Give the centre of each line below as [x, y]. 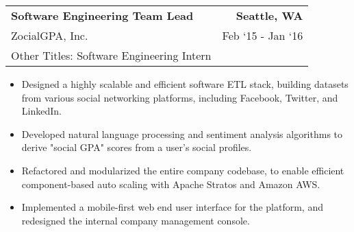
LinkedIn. [41, 111]
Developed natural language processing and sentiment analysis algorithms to [182, 134]
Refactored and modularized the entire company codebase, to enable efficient [183, 170]
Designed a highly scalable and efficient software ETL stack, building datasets [185, 84]
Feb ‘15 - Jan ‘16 [263, 35]
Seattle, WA [269, 15]
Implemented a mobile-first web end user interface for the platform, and [172, 207]
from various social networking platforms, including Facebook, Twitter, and [180, 97]
